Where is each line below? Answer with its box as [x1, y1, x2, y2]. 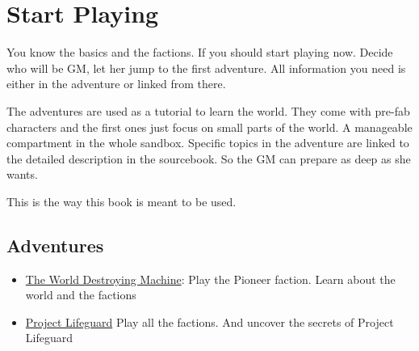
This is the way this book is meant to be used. [6, 192, 237, 209]
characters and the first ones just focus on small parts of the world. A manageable [6, 118, 413, 135]
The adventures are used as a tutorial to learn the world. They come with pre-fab [6, 102, 410, 119]
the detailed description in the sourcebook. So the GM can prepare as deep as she [6, 150, 411, 167]
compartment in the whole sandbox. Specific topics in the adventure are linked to [6, 134, 409, 151]
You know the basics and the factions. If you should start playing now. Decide [6, 44, 393, 61]
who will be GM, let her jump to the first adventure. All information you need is [6, 59, 406, 76]
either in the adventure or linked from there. [6, 75, 226, 92]
